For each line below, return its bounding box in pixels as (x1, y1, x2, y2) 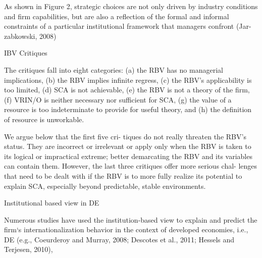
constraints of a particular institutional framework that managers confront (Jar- (4, 21, 251, 31)
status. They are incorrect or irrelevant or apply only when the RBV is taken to (4, 141, 251, 151)
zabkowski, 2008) (4, 30, 57, 41)
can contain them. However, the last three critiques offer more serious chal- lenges (4, 161, 257, 171)
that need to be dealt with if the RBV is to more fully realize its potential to (4, 170, 242, 181)
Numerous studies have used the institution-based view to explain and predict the (4, 214, 257, 225)
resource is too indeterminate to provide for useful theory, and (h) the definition (4, 104, 252, 115)
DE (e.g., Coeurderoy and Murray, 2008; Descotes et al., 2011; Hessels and (4, 234, 235, 244)
